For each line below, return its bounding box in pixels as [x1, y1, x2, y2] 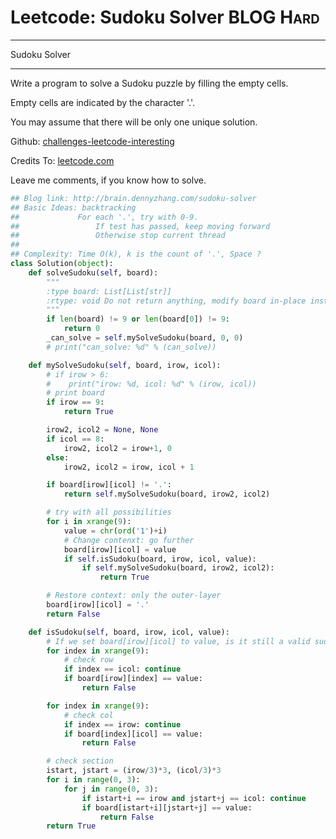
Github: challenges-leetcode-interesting [10, 135, 175, 147]
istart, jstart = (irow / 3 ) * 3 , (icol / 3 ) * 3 [46, 766, 222, 776]
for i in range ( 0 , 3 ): [46, 775, 141, 785]
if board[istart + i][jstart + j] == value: [81, 802, 253, 813]
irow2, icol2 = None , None [46, 425, 159, 435]
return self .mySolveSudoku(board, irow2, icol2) [63, 489, 271, 500]
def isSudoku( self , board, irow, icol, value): [28, 627, 230, 637]
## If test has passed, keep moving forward [10, 221, 271, 231]
